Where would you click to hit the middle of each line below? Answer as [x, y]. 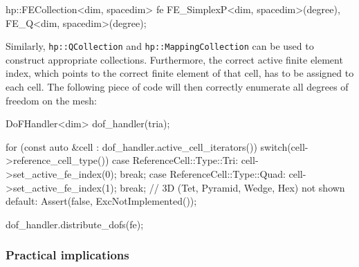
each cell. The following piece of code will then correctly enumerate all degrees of [177, 87]
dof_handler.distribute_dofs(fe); [75, 224]
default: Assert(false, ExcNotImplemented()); [101, 201]
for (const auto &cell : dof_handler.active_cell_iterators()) [131, 146]
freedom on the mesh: [51, 100]
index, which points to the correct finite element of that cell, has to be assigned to [180, 73]
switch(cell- [284, 146]
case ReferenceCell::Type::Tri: [175, 160]
